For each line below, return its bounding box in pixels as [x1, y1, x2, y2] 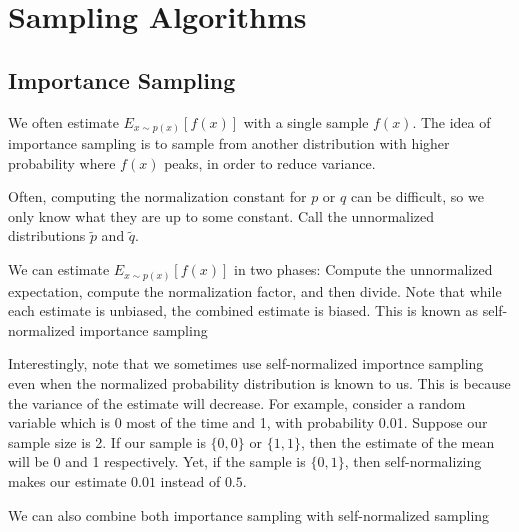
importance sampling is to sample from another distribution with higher [8, 133, 450, 154]
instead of [160, 470, 221, 491]
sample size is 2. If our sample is [8, 431, 206, 452]
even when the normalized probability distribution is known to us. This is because [8, 372, 511, 393]
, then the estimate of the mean [300, 431, 495, 452]
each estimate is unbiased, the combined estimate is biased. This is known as [8, 300, 479, 321]
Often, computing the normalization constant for [8, 186, 307, 207]
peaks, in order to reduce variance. [164, 152, 376, 173]
